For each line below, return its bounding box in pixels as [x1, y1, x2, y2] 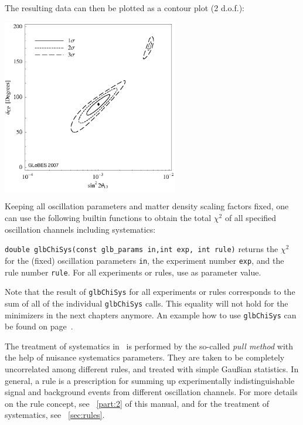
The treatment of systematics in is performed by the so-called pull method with [5, 339, 294, 352]
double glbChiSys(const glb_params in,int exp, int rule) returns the [5, 243, 278, 255]
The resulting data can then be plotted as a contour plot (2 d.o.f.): [5, 2, 244, 13]
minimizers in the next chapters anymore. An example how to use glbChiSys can [5, 308, 297, 321]
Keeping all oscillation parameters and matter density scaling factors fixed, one [5, 200, 289, 212]
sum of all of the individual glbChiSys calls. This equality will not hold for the [5, 297, 288, 309]
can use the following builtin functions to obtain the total [5, 212, 212, 224]
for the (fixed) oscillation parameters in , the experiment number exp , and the [5, 254, 284, 266]
